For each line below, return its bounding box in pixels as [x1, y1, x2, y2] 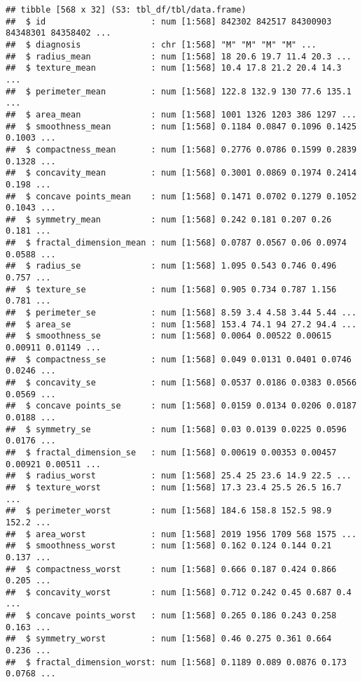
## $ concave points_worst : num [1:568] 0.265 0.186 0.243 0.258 [6, 611, 337, 621]
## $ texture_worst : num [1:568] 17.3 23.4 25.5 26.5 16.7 [6, 482, 342, 492]
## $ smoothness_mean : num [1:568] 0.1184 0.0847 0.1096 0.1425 [6, 121, 357, 132]
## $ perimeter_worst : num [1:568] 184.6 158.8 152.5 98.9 [6, 506, 332, 516]
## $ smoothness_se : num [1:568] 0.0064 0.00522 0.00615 [6, 331, 332, 341]
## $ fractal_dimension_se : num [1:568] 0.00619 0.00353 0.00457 [6, 447, 337, 457]
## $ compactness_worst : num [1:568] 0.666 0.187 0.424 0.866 [6, 564, 337, 574]
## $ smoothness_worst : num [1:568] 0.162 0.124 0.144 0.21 [6, 541, 332, 551]
